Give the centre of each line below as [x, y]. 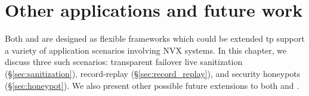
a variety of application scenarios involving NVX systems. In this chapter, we [146, 50]
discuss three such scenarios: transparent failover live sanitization [124, 62]
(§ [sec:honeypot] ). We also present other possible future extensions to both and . [152, 85]
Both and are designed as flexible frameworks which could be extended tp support [155, 38]
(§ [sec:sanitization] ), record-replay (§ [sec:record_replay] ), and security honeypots [153, 73]
